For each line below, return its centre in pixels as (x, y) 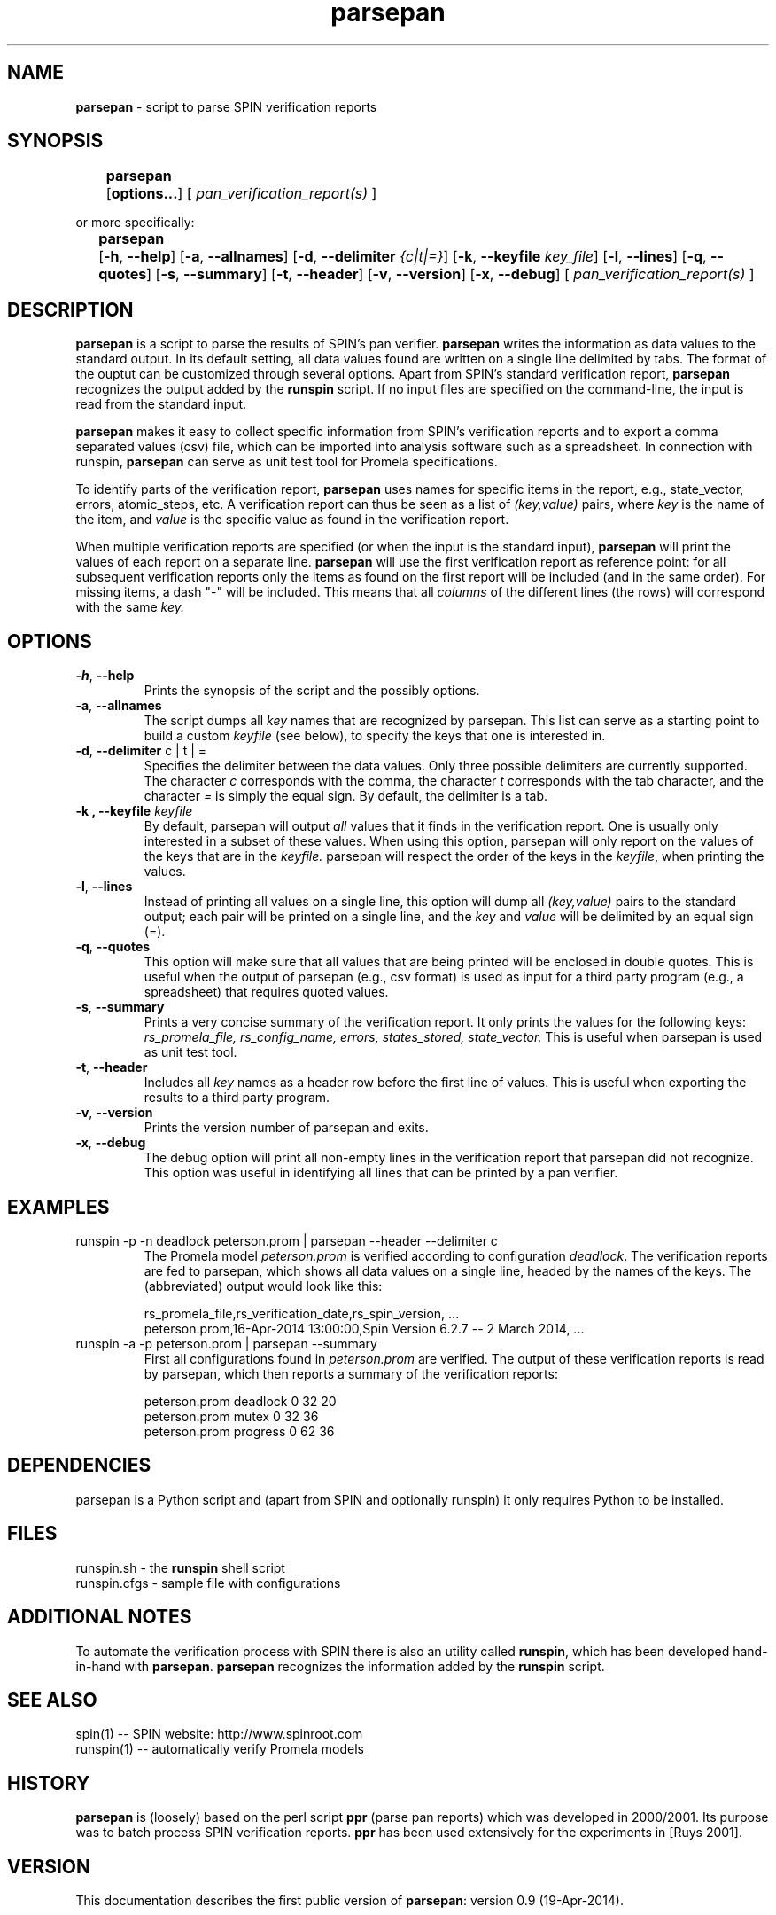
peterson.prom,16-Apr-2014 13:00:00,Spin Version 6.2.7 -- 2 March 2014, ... (364, 1328)
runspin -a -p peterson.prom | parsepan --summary (226, 1343)
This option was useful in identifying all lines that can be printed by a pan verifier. (381, 1173)
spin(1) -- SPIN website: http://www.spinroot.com (219, 1734)
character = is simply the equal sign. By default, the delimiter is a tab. (345, 796)
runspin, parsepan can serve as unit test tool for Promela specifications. (287, 462)
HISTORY (49, 1783)
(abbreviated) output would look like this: (263, 1286)
